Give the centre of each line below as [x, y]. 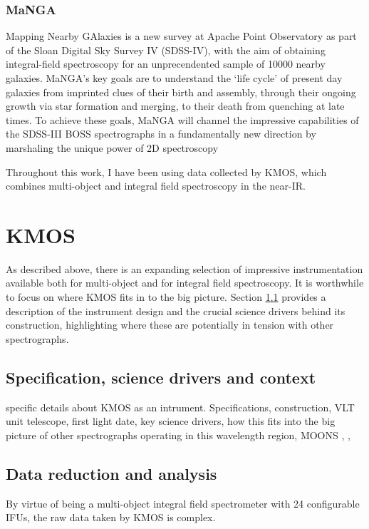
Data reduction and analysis [111, 473]
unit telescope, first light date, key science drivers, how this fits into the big [171, 421]
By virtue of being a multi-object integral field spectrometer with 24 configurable [183, 503]
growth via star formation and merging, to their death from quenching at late [175, 106]
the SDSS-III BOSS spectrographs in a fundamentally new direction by [161, 134]
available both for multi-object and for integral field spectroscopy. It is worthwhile [185, 283]
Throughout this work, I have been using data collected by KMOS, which [166, 171]
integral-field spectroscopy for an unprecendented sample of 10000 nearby [166, 64]
